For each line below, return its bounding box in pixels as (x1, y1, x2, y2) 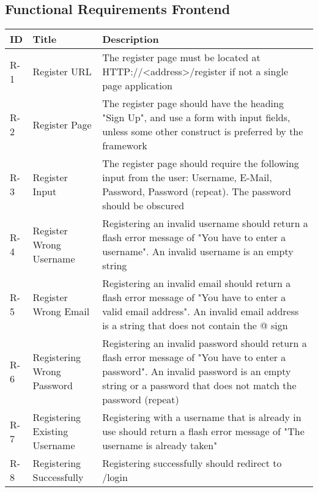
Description (102, 32, 159, 47)
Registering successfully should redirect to (102, 456, 282, 471)
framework (102, 138, 147, 153)
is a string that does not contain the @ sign (102, 318, 288, 333)
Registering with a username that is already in (102, 410, 301, 425)
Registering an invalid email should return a (102, 276, 291, 291)
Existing (32, 424, 68, 439)
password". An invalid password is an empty (102, 364, 291, 379)
